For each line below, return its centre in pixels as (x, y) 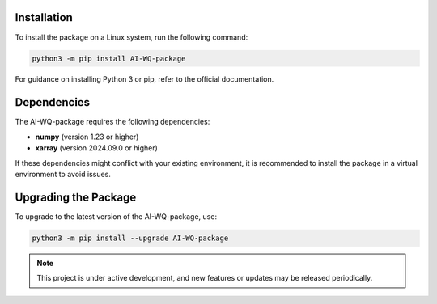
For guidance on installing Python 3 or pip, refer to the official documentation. (144, 79)
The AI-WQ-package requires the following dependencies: (112, 122)
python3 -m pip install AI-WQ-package (109, 58)
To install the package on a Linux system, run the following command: (132, 37)
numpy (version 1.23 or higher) (87, 137)
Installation (44, 17)
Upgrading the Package (76, 197)
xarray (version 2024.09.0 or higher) (96, 148)
